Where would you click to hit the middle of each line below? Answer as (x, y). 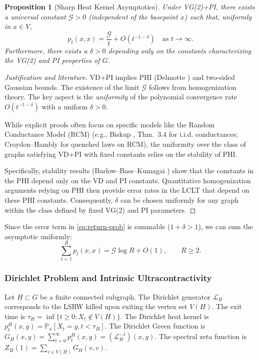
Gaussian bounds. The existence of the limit (72, 87)
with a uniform (65, 106)
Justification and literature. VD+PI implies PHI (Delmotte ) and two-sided (120, 77)
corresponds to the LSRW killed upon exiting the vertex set (96, 306)
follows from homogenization (192, 87)
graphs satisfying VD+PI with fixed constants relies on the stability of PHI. (121, 154)
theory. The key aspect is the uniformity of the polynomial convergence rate (121, 97)
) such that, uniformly (218, 16)
